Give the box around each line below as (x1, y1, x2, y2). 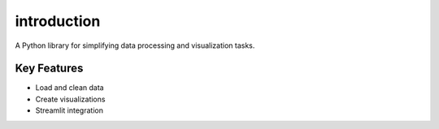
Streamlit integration (35, 105, 103, 115)
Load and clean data (35, 83, 105, 92)
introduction (15, 12, 101, 30)
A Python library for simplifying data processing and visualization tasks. (15, 41, 255, 50)
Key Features (15, 62, 84, 75)
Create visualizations (35, 94, 106, 104)
